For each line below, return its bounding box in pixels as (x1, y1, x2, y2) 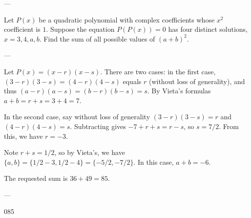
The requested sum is (4, 173, 68, 183)
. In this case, (133, 156, 174, 167)
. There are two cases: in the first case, (100, 66, 216, 76)
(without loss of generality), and (148, 76, 245, 86)
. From (219, 121, 239, 131)
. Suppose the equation (46, 24, 115, 34)
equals (123, 76, 142, 86)
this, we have (4, 131, 43, 141)
